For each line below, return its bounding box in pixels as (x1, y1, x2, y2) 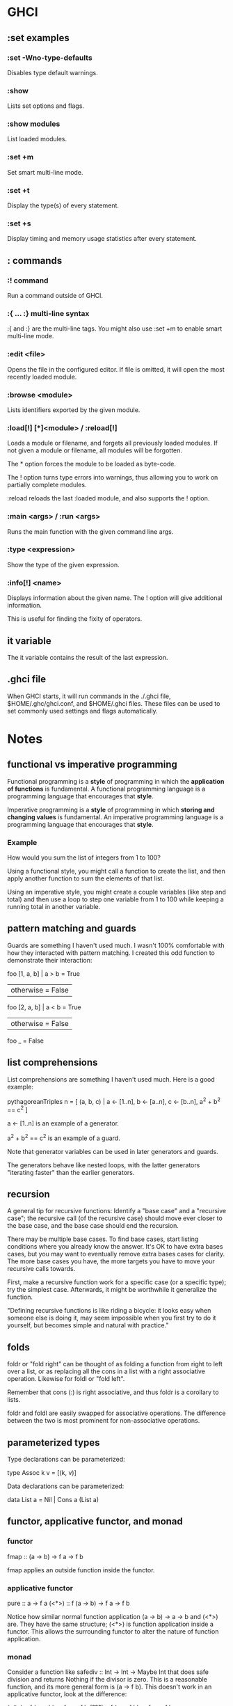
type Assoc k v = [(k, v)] (7, 1469, 77, 1477)
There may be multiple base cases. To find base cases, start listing (7, 1235, 199, 1243)
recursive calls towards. (7, 1265, 76, 1273)
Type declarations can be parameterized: (7, 1455, 125, 1464)
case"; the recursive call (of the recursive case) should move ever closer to (7, 1214, 223, 1222)
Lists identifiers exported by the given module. (7, 405, 140, 414)
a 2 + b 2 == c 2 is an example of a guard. (7, 1132, 120, 1142)
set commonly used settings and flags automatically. (7, 706, 158, 715)
